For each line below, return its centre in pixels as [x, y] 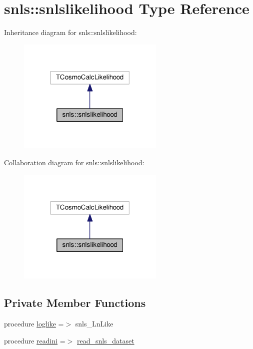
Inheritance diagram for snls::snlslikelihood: [70, 32]
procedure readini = [35, 340]
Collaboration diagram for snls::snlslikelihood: [74, 162]
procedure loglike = [34, 324]
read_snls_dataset [105, 340]
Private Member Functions [75, 303]
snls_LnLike [94, 324]
